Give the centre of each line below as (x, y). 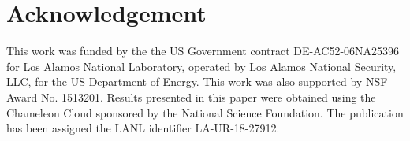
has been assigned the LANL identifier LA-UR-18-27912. (143, 128)
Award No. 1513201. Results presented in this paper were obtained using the (191, 96)
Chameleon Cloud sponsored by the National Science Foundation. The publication (205, 112)
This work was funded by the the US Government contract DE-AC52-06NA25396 (203, 51)
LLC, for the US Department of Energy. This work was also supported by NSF (197, 82)
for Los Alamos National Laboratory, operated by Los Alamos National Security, (201, 66)
